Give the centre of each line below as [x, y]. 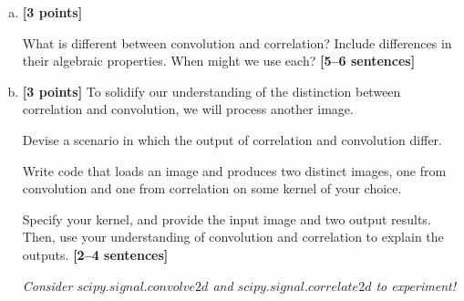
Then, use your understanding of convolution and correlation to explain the [233, 237]
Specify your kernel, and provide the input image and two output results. [227, 218]
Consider [47, 285]
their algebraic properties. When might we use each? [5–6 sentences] [219, 61]
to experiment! [416, 285]
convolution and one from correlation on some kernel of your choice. [212, 188]
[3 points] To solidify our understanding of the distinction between [211, 91]
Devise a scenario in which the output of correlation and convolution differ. [232, 139]
